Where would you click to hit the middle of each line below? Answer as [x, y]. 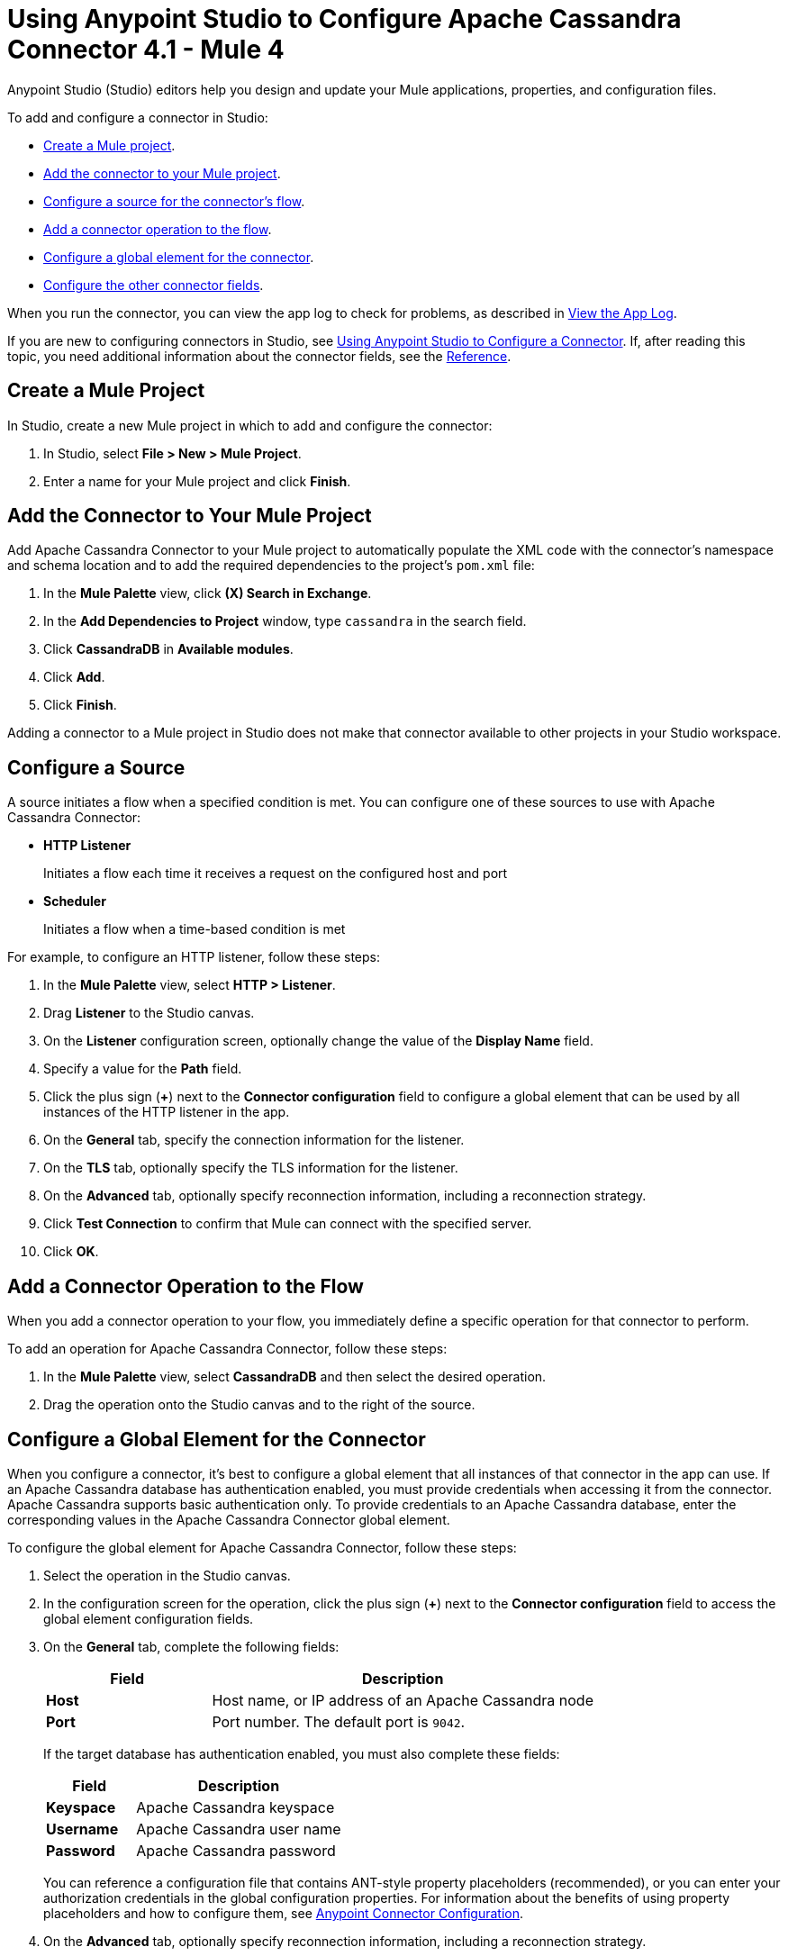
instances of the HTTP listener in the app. [167, 1112]
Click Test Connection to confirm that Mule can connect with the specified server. [288, 1224]
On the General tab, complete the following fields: [191, 1646]
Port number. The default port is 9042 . [339, 1721]
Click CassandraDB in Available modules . [168, 649]
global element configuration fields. [149, 1618]
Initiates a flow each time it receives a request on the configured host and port [276, 874]
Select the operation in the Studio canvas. [167, 1575]
